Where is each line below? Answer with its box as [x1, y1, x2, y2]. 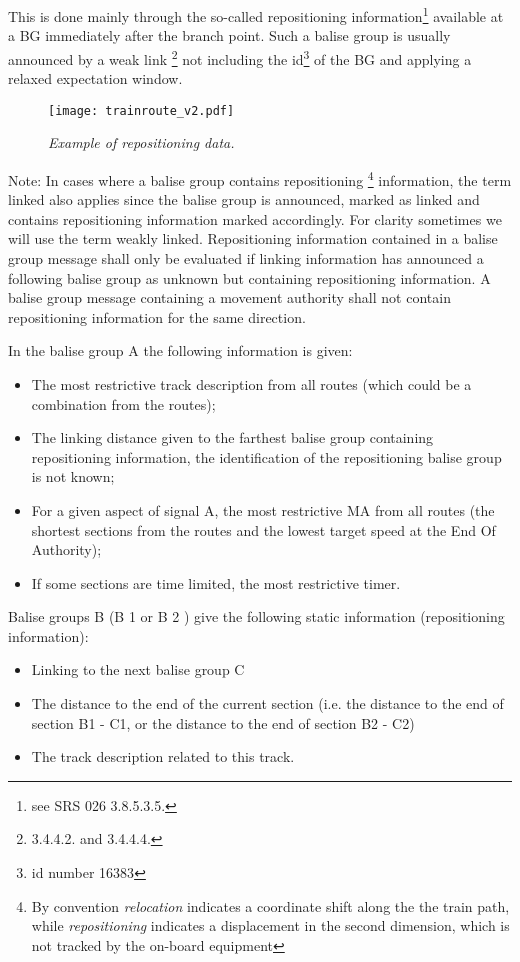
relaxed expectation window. [8, 68, 183, 89]
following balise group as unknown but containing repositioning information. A [8, 267, 491, 288]
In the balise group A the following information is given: [8, 340, 353, 361]
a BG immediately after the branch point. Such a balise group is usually [8, 25, 451, 46]
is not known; [31, 466, 115, 487]
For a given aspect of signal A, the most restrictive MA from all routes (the [31, 499, 495, 520]
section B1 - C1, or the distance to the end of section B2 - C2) [31, 712, 415, 733]
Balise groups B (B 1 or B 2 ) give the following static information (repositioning [8, 606, 505, 627]
